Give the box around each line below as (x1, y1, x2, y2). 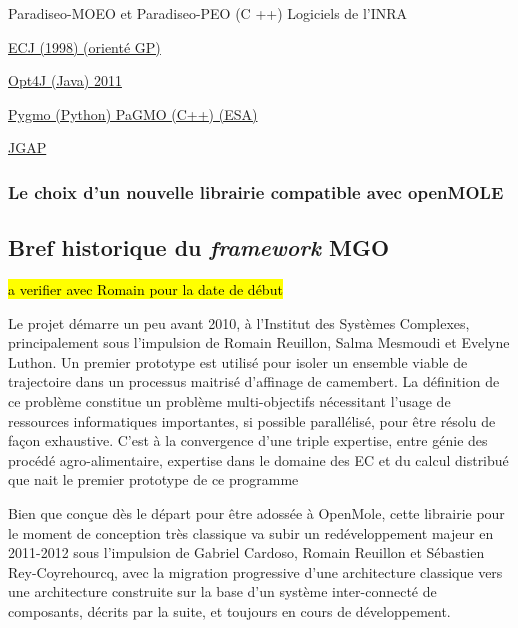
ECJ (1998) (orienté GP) (8, 36, 161, 57)
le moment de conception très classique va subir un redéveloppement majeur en (8, 522, 494, 543)
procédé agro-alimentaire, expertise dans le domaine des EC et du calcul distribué (8, 449, 509, 470)
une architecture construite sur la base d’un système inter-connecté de (8, 581, 437, 602)
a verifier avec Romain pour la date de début (8, 279, 283, 300)
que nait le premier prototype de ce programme (8, 469, 299, 490)
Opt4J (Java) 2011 (8, 70, 122, 91)
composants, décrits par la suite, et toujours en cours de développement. (8, 600, 451, 621)
